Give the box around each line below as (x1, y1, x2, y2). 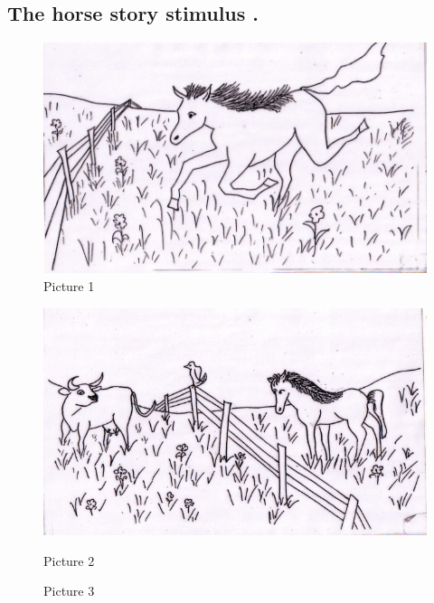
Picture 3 (43, 581, 95, 600)
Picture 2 (43, 551, 95, 570)
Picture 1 (43, 276, 95, 295)
